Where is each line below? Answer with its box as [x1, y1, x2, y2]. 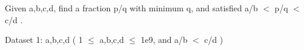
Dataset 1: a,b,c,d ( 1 [5, 33, 83, 46]
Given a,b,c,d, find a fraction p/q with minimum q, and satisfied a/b [5, 2, 258, 14]
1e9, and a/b [141, 33, 187, 46]
